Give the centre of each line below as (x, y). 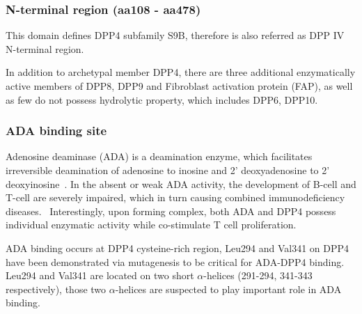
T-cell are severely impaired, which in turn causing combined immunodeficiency (175, 197)
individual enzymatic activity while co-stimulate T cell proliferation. (151, 225)
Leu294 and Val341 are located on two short (100, 275)
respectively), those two (56, 289)
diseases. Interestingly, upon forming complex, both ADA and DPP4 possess (171, 211)
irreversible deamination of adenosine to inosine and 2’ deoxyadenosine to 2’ (168, 170)
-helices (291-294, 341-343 (258, 275)
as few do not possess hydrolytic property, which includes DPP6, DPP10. (162, 99)
